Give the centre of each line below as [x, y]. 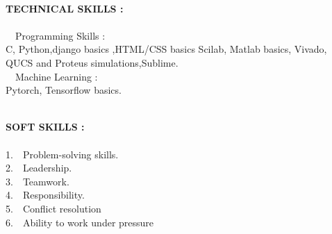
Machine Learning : [56, 76]
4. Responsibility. [45, 195]
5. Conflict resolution [53, 208]
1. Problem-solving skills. [62, 154]
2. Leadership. [39, 168]
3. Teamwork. [38, 181]
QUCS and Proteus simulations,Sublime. [92, 62]
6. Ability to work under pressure [80, 222]
